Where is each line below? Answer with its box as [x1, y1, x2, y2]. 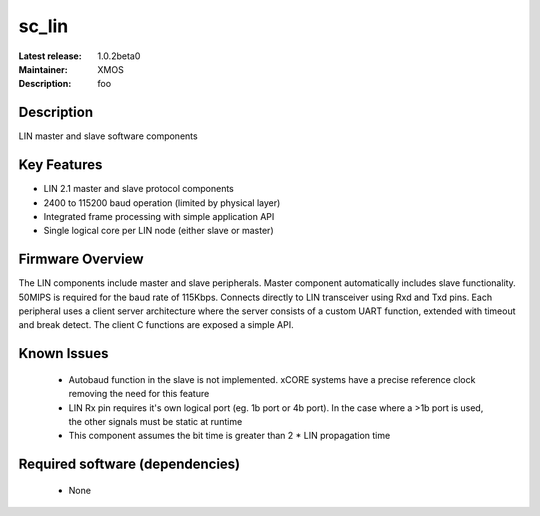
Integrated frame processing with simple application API [43, 210, 275, 222]
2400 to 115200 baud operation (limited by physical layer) [43, 196, 281, 209]
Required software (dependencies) [18, 456, 241, 473]
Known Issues [18, 345, 109, 362]
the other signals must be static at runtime [68, 415, 243, 427]
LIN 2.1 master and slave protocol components [43, 183, 234, 195]
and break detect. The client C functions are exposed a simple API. [18, 319, 294, 331]
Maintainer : [18, 63, 69, 75]
